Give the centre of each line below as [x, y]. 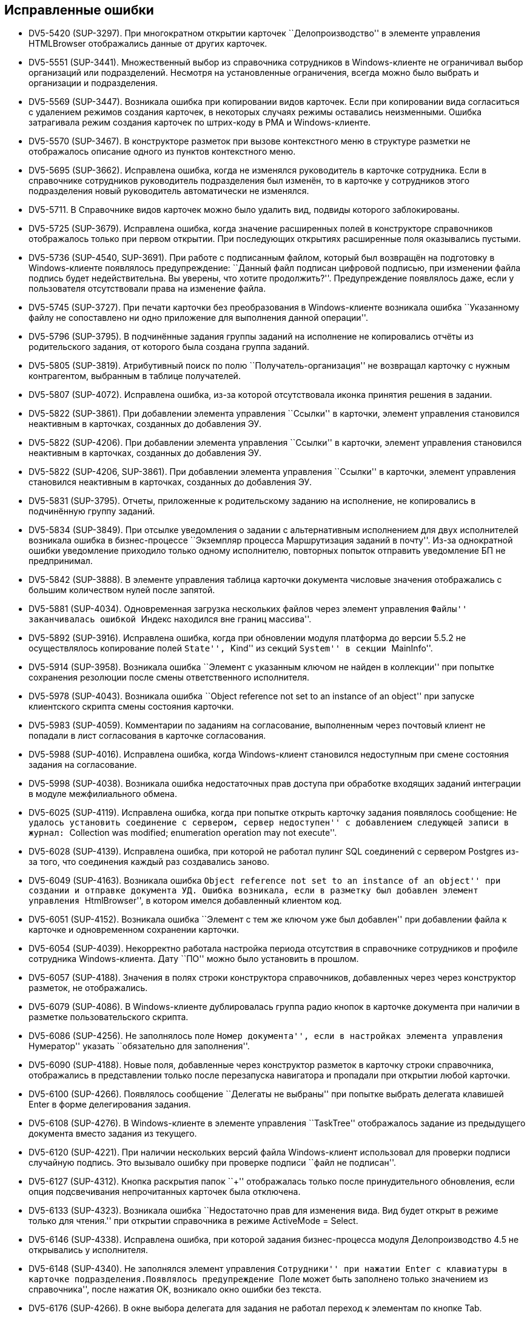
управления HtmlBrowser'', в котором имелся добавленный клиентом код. [185, 901]
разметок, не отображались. [88, 988]
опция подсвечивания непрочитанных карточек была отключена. [165, 1192]
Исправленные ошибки [79, 10]
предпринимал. [61, 561]
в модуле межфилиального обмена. [103, 794]
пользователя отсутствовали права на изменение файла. [147, 289]
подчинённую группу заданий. [92, 511]
